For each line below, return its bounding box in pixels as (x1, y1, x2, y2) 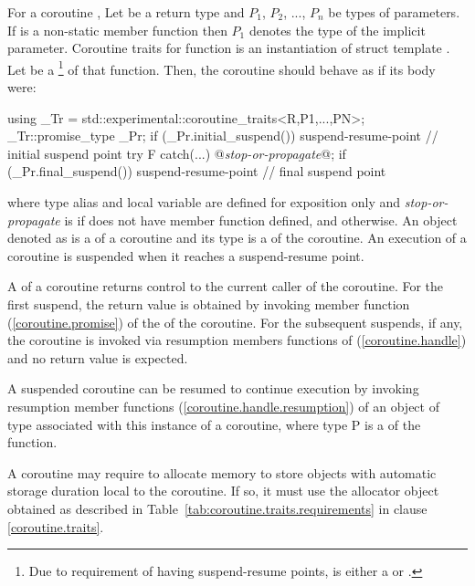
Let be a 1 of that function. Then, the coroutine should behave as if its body (7, 57, 436, 78)
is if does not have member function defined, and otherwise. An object (64, 210, 458, 229)
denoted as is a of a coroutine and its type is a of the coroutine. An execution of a (7, 228, 467, 247)
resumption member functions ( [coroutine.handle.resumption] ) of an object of (7, 396, 439, 415)
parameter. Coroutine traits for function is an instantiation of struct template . (7, 38, 450, 58)
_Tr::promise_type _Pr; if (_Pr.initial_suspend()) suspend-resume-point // (7, 126, 438, 145)
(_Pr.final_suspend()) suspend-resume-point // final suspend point (7, 162, 386, 181)
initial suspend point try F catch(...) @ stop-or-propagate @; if (7, 143, 346, 162)
